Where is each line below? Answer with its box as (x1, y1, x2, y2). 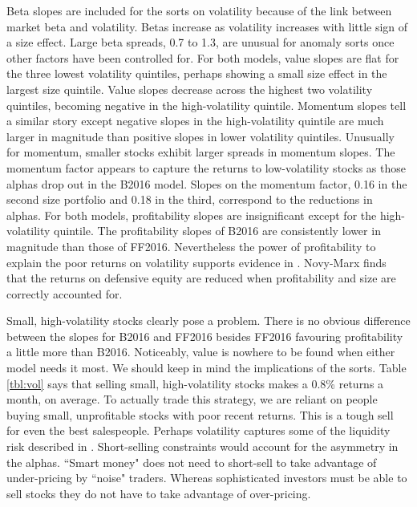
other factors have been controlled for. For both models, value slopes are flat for (6, 49, 399, 66)
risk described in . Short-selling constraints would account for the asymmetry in (6, 438, 399, 455)
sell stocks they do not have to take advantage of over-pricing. (6, 485, 311, 501)
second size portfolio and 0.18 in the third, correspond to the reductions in (6, 191, 373, 208)
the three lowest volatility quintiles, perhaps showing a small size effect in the (6, 65, 387, 82)
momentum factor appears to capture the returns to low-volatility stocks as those (6, 159, 407, 176)
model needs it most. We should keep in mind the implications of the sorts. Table (6, 359, 407, 376)
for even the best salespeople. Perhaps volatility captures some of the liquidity (6, 422, 391, 439)
